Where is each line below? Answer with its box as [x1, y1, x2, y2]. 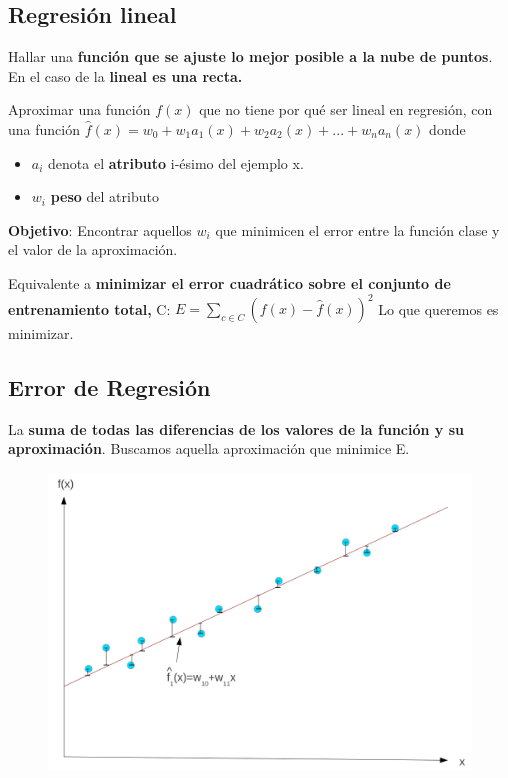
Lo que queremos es [378, 298, 499, 319]
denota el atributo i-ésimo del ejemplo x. [48, 152, 304, 173]
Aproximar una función [8, 99, 151, 120]
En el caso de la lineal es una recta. [8, 65, 243, 86]
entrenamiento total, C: [8, 298, 171, 319]
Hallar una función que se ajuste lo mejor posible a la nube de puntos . [8, 46, 493, 67]
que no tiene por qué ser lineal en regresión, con [199, 99, 493, 120]
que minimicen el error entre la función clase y [215, 219, 500, 240]
